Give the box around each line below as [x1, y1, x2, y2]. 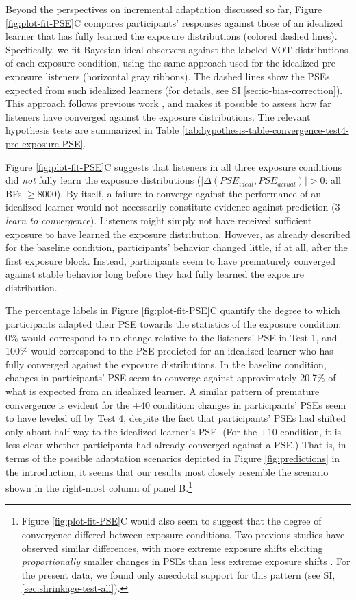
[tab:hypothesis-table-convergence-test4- [181, 123, 349, 137]
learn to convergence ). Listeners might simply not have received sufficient [5, 213, 312, 227]
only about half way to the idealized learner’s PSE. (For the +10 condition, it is [5, 424, 342, 438]
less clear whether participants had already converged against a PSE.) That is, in [5, 437, 346, 452]
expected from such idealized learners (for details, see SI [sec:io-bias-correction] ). [5, 82, 343, 97]
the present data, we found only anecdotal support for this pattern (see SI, [21, 567, 335, 581]
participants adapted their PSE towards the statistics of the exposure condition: [5, 317, 342, 331]
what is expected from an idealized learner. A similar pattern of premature [5, 384, 320, 398]
